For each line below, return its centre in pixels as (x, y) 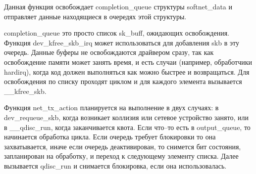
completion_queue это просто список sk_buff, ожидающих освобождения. (117, 33)
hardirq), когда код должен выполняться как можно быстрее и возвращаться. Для (127, 71)
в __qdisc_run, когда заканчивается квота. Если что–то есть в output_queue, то (127, 127)
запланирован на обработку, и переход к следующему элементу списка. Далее (121, 156)
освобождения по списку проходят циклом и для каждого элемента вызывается (123, 81)
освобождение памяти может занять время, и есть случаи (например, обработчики (128, 62)
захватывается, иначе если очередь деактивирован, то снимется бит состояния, (123, 146)
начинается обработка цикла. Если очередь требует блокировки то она (110, 137)
